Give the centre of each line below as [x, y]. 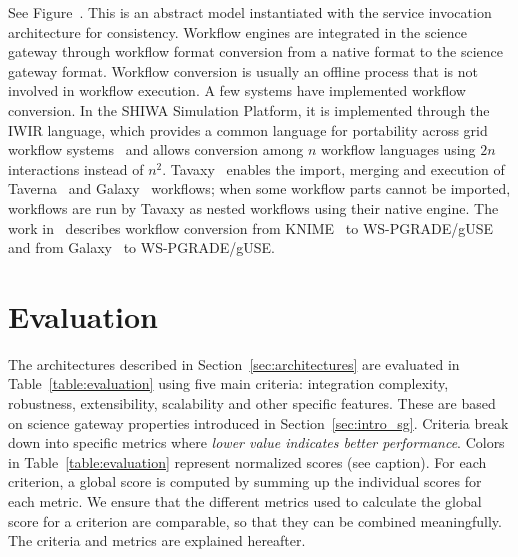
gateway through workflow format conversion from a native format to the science [256, 51]
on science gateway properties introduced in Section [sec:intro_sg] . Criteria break [258, 422]
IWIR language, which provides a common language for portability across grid [248, 129]
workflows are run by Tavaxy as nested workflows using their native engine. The [253, 207]
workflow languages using [398, 149]
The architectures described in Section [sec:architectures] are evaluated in [234, 363]
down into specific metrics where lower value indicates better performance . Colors [256, 442]
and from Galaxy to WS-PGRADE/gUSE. [141, 247]
